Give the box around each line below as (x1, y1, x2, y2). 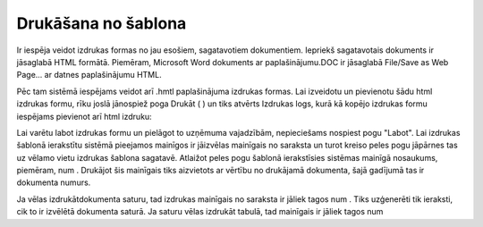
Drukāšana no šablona (16, 13, 187, 33)
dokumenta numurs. (16, 177, 91, 188)
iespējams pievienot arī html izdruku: (16, 111, 152, 122)
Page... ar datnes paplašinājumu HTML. (16, 70, 162, 80)
